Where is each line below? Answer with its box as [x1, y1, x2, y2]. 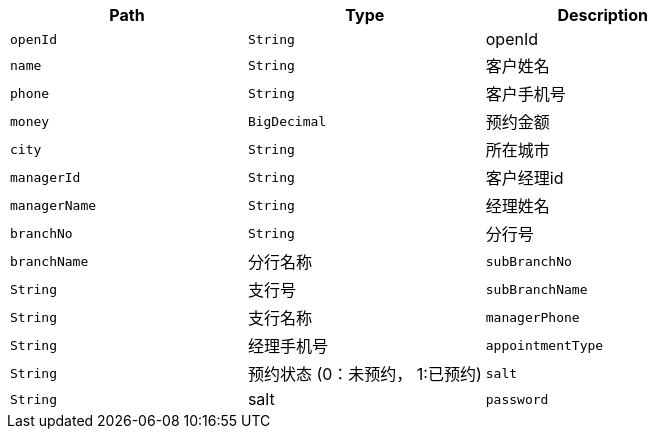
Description [557, 5, 648, 25]
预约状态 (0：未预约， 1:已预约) [247, 364, 482, 384]
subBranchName [485, 281, 588, 297]
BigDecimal [247, 113, 327, 129]
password [485, 391, 549, 407]
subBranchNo [485, 253, 572, 269]
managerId [10, 169, 81, 185]
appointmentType [485, 337, 604, 353]
